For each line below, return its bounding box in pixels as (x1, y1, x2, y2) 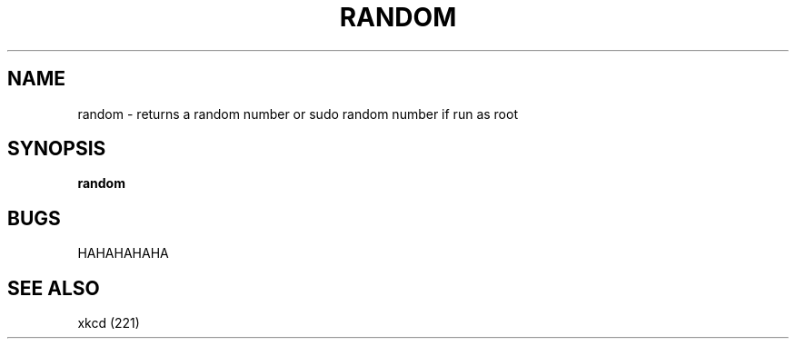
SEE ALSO (7, 276, 100, 300)
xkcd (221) (77, 315, 140, 331)
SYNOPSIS (7, 137, 106, 161)
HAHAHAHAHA (77, 245, 169, 262)
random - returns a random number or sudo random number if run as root (77, 105, 518, 122)
